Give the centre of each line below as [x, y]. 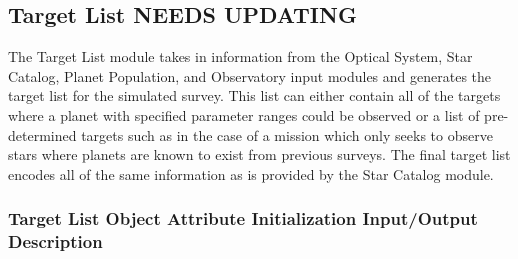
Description [55, 241]
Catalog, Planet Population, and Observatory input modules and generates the [250, 75]
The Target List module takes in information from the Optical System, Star [240, 56]
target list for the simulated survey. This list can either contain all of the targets [254, 95]
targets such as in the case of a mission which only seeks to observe [287, 134]
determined [42, 134]
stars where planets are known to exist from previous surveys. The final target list [259, 154]
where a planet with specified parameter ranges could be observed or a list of [244, 114]
